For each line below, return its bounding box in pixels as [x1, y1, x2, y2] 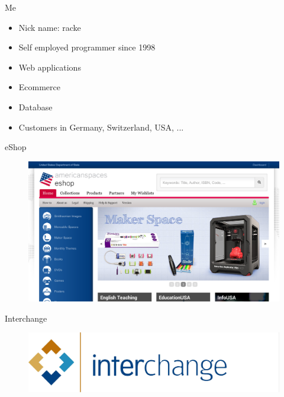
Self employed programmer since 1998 [18, 41, 156, 53]
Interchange [5, 312, 47, 324]
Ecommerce [18, 81, 61, 93]
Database [18, 100, 53, 113]
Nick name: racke [18, 21, 81, 33]
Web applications [18, 61, 81, 73]
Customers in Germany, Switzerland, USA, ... [18, 120, 184, 133]
